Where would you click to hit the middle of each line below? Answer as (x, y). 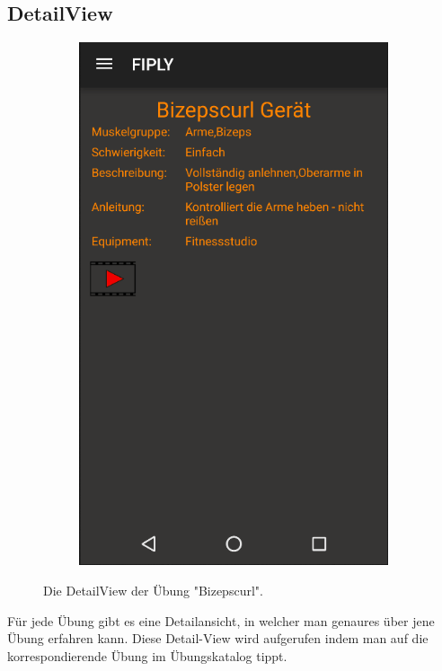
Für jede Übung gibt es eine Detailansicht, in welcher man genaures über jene (221, 620)
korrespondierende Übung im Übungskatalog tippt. (147, 655)
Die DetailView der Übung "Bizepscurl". (153, 590)
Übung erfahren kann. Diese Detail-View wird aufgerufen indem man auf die (218, 638)
